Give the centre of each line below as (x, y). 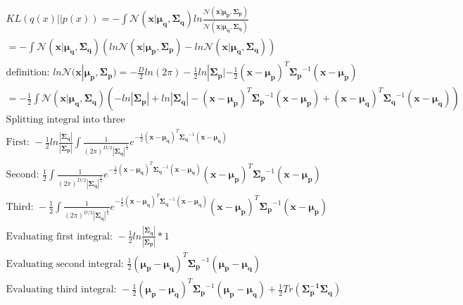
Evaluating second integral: (65, 264)
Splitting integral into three (65, 120)
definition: (28, 73)
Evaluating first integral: (59, 236)
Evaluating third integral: (61, 290)
